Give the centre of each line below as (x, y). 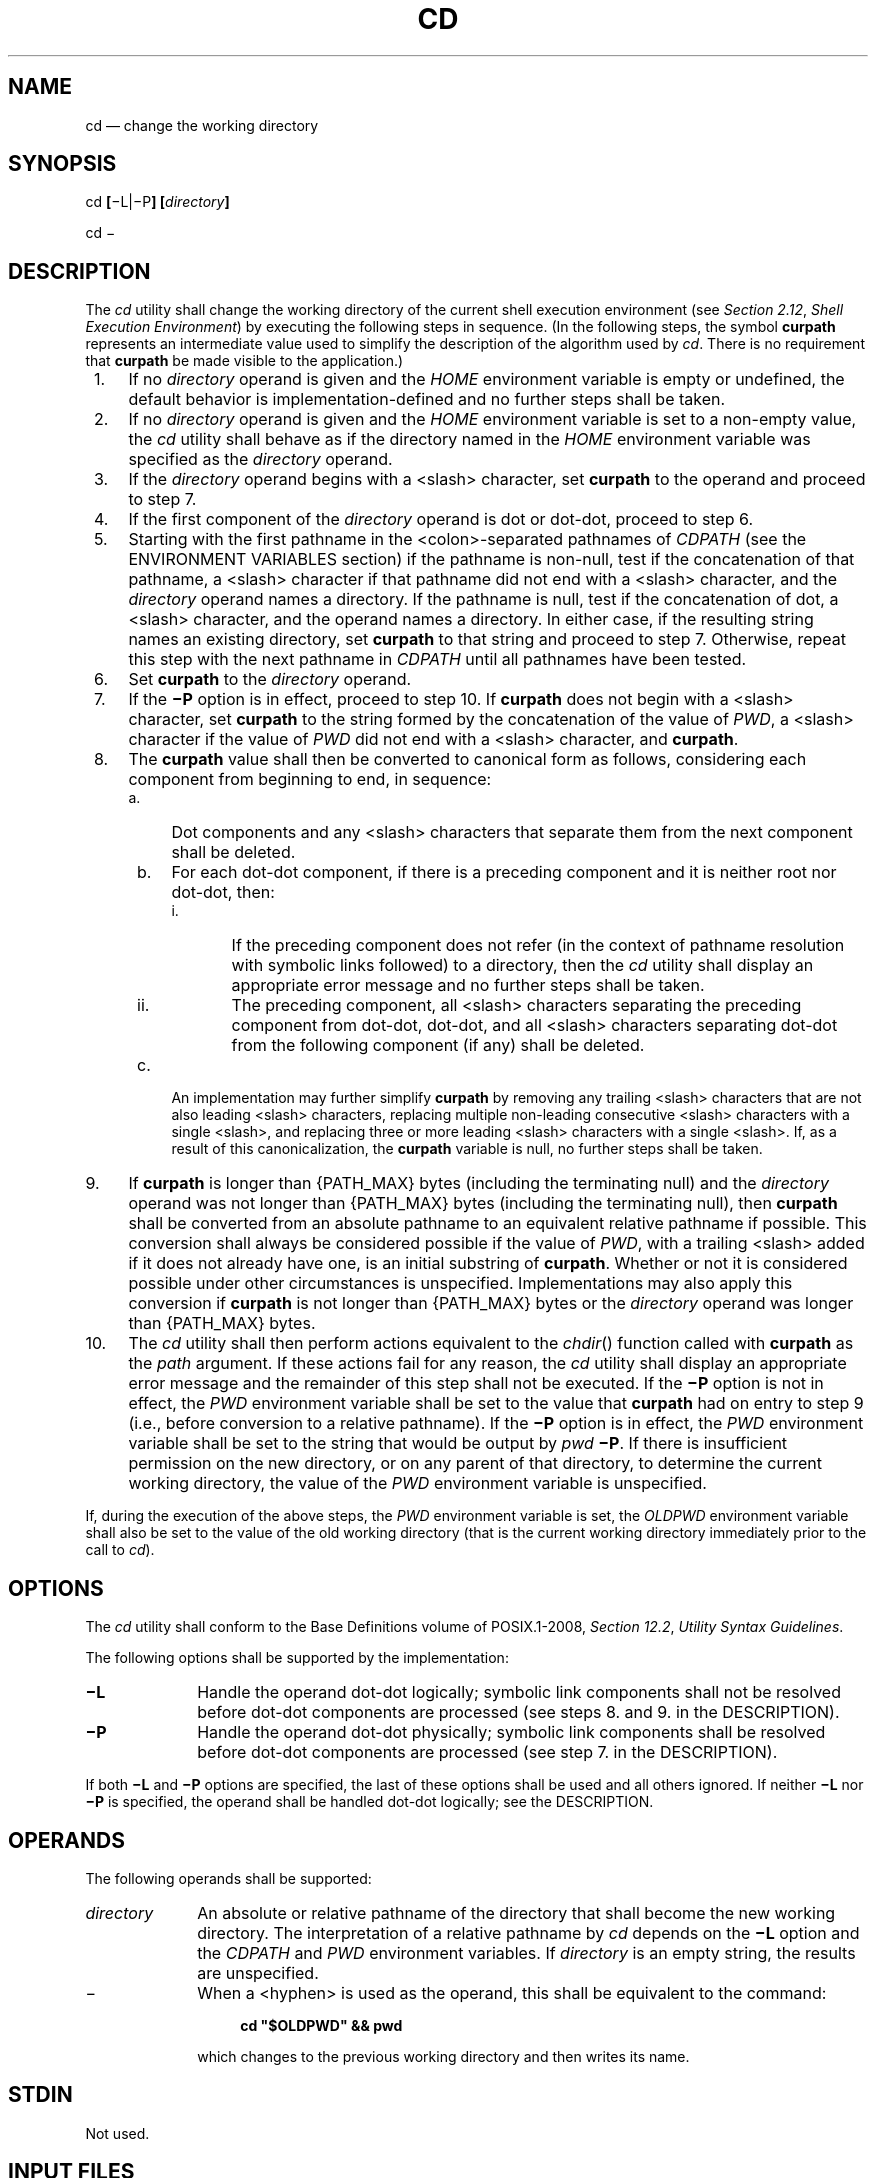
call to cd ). (120, 1550)
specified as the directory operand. (260, 459)
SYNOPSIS (62, 164)
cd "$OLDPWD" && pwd (321, 2025)
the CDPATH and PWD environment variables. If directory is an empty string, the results (526, 1952)
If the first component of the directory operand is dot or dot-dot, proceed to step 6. (441, 519)
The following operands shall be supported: (228, 1878)
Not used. (117, 2133)
